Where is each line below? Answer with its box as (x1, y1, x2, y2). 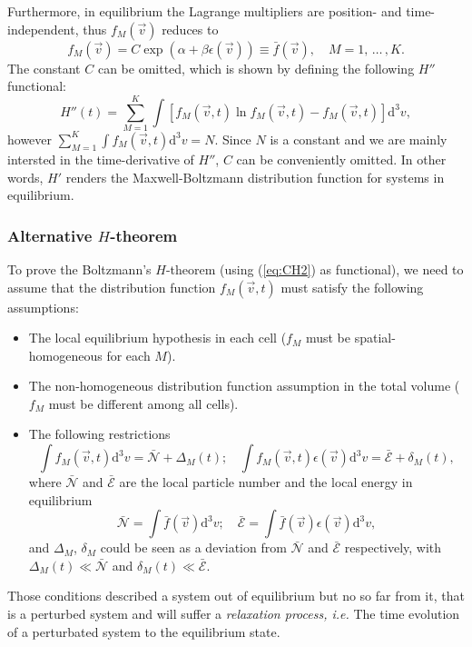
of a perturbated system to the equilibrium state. (7, 622, 280, 641)
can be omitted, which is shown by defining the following (97, 58, 415, 77)
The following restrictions (28, 424, 171, 443)
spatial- (354, 328, 396, 347)
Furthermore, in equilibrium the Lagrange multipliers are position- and (7, 2, 402, 20)
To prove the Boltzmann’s (7, 259, 152, 278)
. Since (214, 129, 251, 148)
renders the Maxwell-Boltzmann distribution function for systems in (65, 167, 445, 186)
